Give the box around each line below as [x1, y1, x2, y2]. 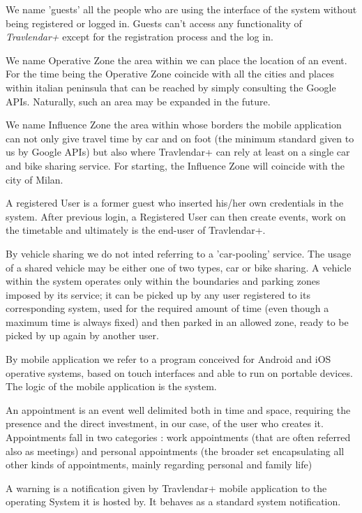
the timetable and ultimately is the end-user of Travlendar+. [6, 223, 266, 237]
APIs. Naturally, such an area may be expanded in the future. [6, 94, 271, 108]
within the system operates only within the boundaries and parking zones [6, 274, 320, 288]
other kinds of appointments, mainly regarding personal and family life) [6, 457, 312, 472]
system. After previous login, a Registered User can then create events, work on [6, 209, 346, 223]
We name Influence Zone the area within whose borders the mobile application [6, 117, 342, 132]
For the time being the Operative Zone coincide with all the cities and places [6, 66, 334, 81]
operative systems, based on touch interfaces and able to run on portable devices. [6, 365, 353, 380]
